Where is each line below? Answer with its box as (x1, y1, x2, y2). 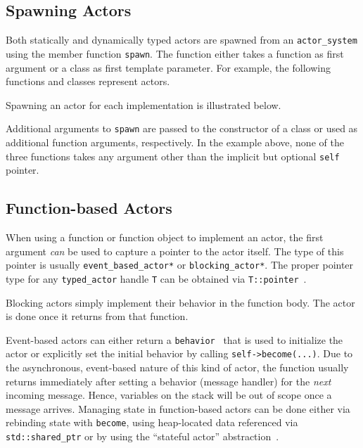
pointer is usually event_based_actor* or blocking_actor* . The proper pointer (6, 257, 354, 272)
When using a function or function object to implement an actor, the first (6, 230, 324, 244)
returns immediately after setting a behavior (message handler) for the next (6, 373, 331, 388)
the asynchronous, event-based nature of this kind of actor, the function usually (6, 360, 349, 374)
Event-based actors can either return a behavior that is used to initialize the (6, 332, 343, 347)
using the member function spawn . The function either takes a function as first (6, 46, 344, 60)
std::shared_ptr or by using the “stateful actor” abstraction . (6, 429, 279, 444)
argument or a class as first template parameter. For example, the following (6, 60, 331, 75)
